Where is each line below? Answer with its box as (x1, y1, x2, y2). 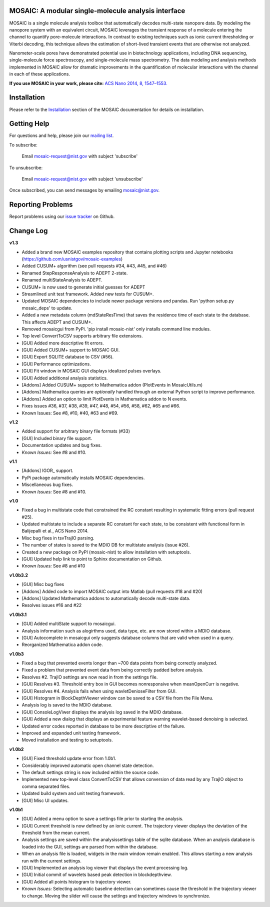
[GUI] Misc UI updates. (21, 797, 69, 803)
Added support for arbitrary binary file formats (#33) (21, 428, 130, 434)
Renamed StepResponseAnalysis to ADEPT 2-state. (21, 270, 128, 276)
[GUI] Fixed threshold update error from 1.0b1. (21, 755, 116, 761)
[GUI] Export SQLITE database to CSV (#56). (21, 354, 114, 360)
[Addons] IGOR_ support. (21, 467, 73, 473)
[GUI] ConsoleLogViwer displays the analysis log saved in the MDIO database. (21, 709, 183, 715)
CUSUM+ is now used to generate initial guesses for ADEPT (21, 284, 145, 290)
